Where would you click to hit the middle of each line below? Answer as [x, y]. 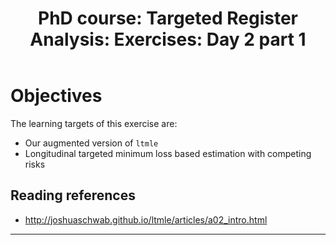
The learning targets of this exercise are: [94, 123]
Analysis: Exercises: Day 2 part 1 [168, 39]
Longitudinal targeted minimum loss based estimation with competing [168, 153]
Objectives [56, 96]
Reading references [73, 195]
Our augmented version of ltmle [91, 143]
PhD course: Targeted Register [168, 18]
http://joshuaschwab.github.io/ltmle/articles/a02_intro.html [146, 219]
